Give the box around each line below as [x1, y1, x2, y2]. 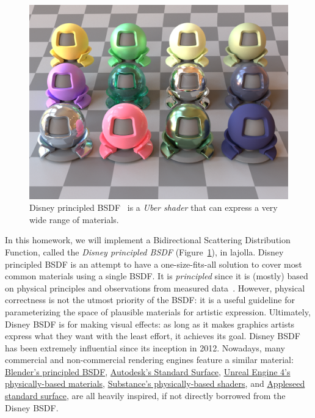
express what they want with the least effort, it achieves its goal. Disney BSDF [5, 329, 300, 342]
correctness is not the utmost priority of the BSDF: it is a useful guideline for [5, 293, 295, 306]
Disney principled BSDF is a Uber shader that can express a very [29, 201, 278, 214]
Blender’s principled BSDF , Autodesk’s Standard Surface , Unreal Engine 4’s [5, 365, 291, 378]
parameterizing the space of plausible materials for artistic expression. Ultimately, [5, 305, 311, 318]
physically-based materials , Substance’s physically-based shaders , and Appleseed [5, 377, 305, 390]
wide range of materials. [29, 213, 119, 226]
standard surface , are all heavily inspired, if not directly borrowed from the [5, 389, 286, 402]
